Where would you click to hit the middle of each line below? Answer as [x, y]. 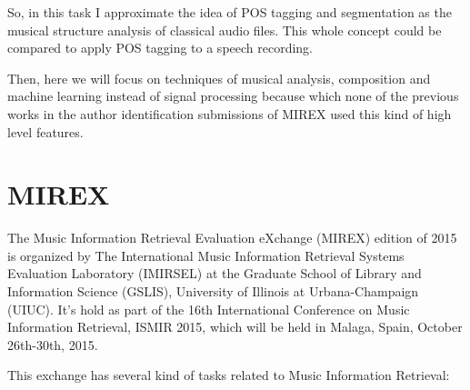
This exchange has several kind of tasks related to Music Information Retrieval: [229, 375]
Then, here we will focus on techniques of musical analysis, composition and [219, 78]
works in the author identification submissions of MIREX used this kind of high [230, 113]
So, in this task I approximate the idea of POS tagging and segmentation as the [230, 12]
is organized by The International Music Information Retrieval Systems [206, 255]
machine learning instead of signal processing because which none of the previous [233, 96]
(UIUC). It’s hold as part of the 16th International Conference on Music [209, 309]
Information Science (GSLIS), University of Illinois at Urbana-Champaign [213, 291]
